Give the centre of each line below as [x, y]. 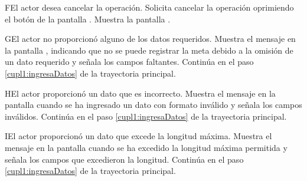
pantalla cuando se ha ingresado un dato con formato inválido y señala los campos [153, 105]
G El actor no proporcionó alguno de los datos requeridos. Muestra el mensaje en [150, 39]
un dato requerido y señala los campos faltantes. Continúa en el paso [129, 62]
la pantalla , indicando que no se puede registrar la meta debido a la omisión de [149, 50]
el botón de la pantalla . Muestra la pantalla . [88, 19]
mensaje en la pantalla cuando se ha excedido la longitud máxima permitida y [146, 147]
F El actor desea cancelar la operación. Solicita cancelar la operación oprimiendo [149, 7]
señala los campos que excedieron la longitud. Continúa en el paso [124, 159]
